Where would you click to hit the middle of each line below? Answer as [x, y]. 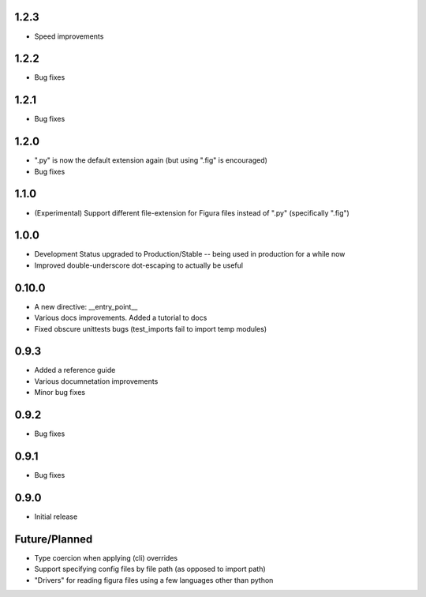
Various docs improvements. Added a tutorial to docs [121, 318]
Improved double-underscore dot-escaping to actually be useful [139, 265]
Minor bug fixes [60, 392]
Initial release [56, 516]
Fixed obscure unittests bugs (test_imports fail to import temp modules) [151, 329]
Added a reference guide [75, 370]
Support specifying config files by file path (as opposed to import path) [150, 569]
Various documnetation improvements [96, 381]
